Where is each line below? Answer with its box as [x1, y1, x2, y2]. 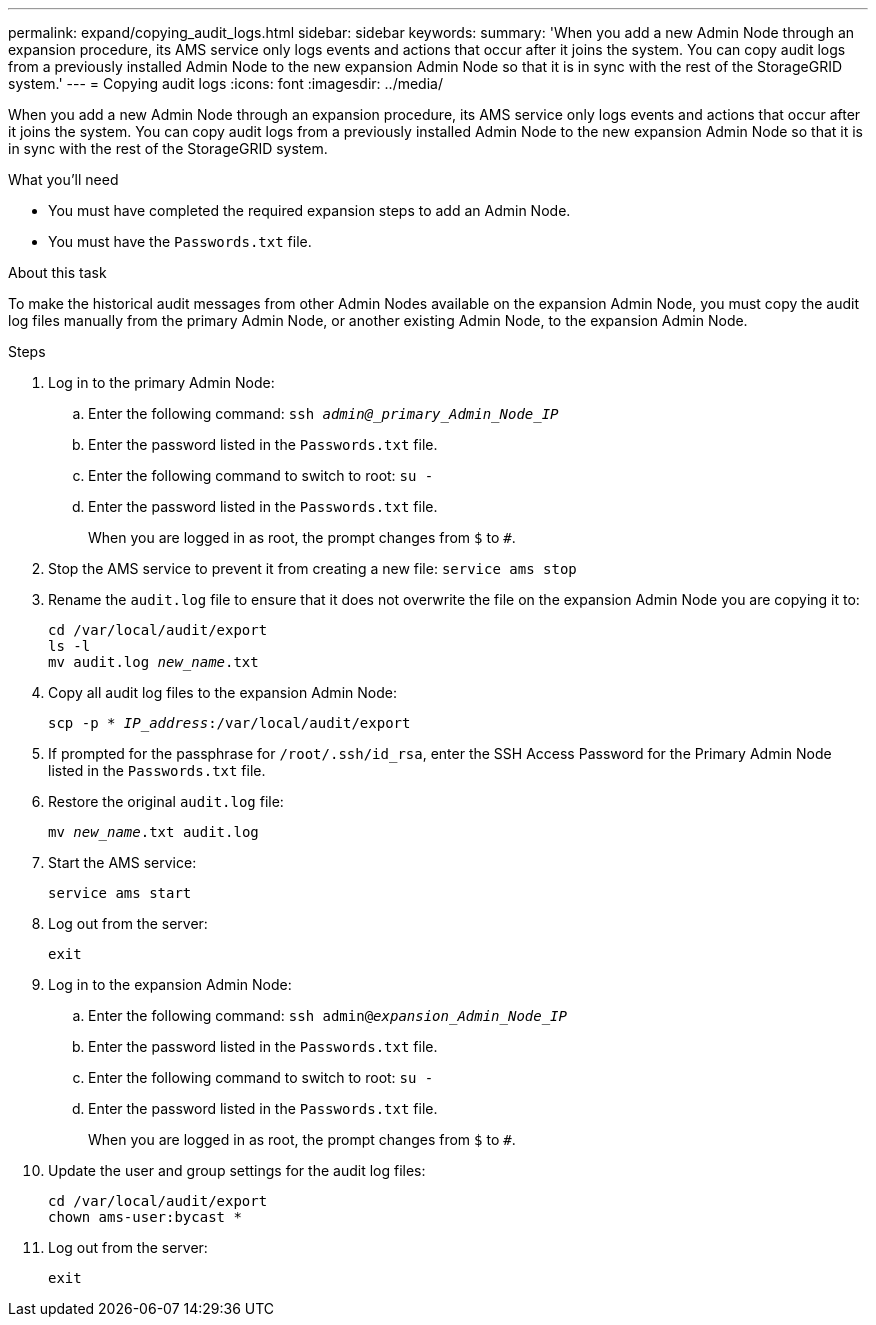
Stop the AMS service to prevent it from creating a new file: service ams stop [48, 560, 577, 577]
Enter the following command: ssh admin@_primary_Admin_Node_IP [88, 405, 559, 422]
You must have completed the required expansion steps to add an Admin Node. [48, 202, 571, 219]
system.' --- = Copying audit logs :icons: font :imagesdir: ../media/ [8, 75, 443, 92]
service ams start [48, 885, 192, 901]
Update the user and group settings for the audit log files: [48, 1162, 426, 1179]
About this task [8, 264, 107, 281]
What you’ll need [8, 171, 119, 188]
